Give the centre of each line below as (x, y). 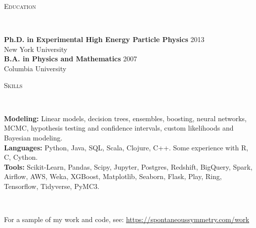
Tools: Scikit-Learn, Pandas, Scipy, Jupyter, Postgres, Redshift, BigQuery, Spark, (128, 166)
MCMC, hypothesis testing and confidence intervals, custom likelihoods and (119, 128)
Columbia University (35, 68)
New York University (36, 49)
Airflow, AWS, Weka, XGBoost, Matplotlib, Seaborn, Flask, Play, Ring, (113, 176)
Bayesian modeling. (33, 137)
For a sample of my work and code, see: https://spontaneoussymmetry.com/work (127, 219)
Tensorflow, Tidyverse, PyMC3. (52, 186)
